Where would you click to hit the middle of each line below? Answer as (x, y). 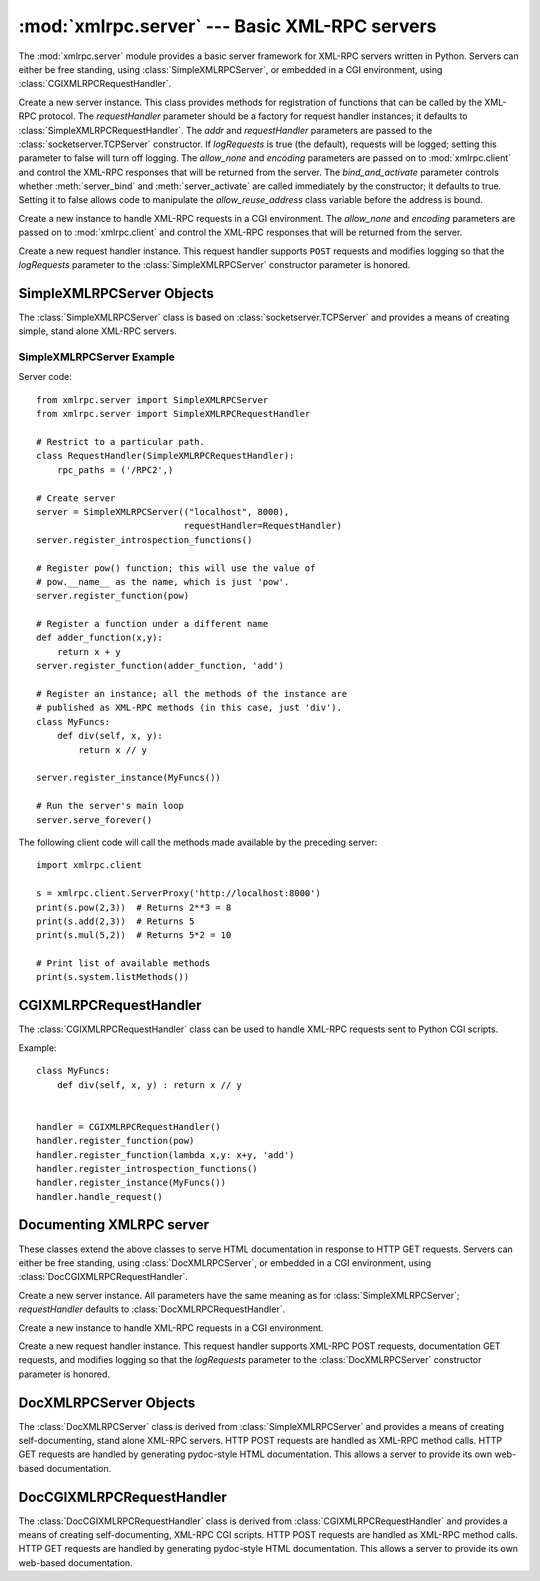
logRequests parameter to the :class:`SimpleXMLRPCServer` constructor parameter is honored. (214, 265)
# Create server (76, 498)
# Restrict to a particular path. (120, 442)
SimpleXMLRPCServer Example (96, 357)
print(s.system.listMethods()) (113, 977)
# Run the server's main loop (110, 806)
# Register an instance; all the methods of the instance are (192, 694)
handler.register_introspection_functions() (147, 1168)
